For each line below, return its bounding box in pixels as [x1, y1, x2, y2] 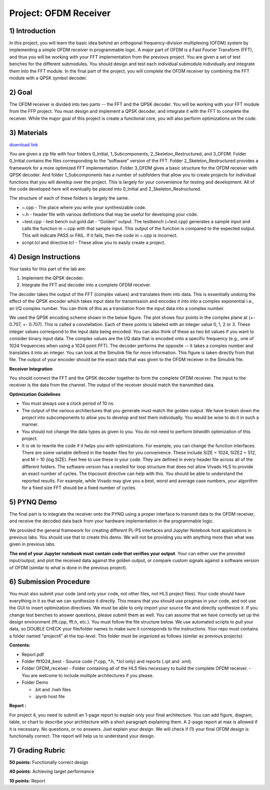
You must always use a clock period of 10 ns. [21, 400, 115, 406]
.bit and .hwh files [34, 686, 71, 692]
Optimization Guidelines [9, 391, 61, 397]
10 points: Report [9, 777, 45, 783]
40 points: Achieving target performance [9, 768, 94, 774]
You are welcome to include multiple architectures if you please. [21, 672, 154, 678]
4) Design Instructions [9, 252, 81, 261]
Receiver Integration [9, 366, 52, 372]
